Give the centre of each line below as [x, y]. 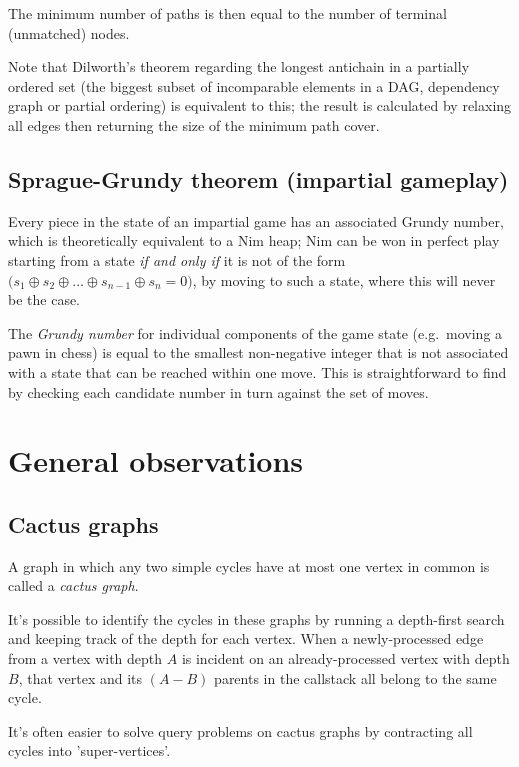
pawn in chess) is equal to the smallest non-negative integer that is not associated [258, 352]
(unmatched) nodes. [69, 32]
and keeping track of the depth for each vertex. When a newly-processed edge [246, 638]
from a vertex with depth [85, 658]
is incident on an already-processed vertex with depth [345, 658]
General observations [156, 460]
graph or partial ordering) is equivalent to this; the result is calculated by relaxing [260, 105]
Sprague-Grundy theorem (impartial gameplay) [258, 178]
